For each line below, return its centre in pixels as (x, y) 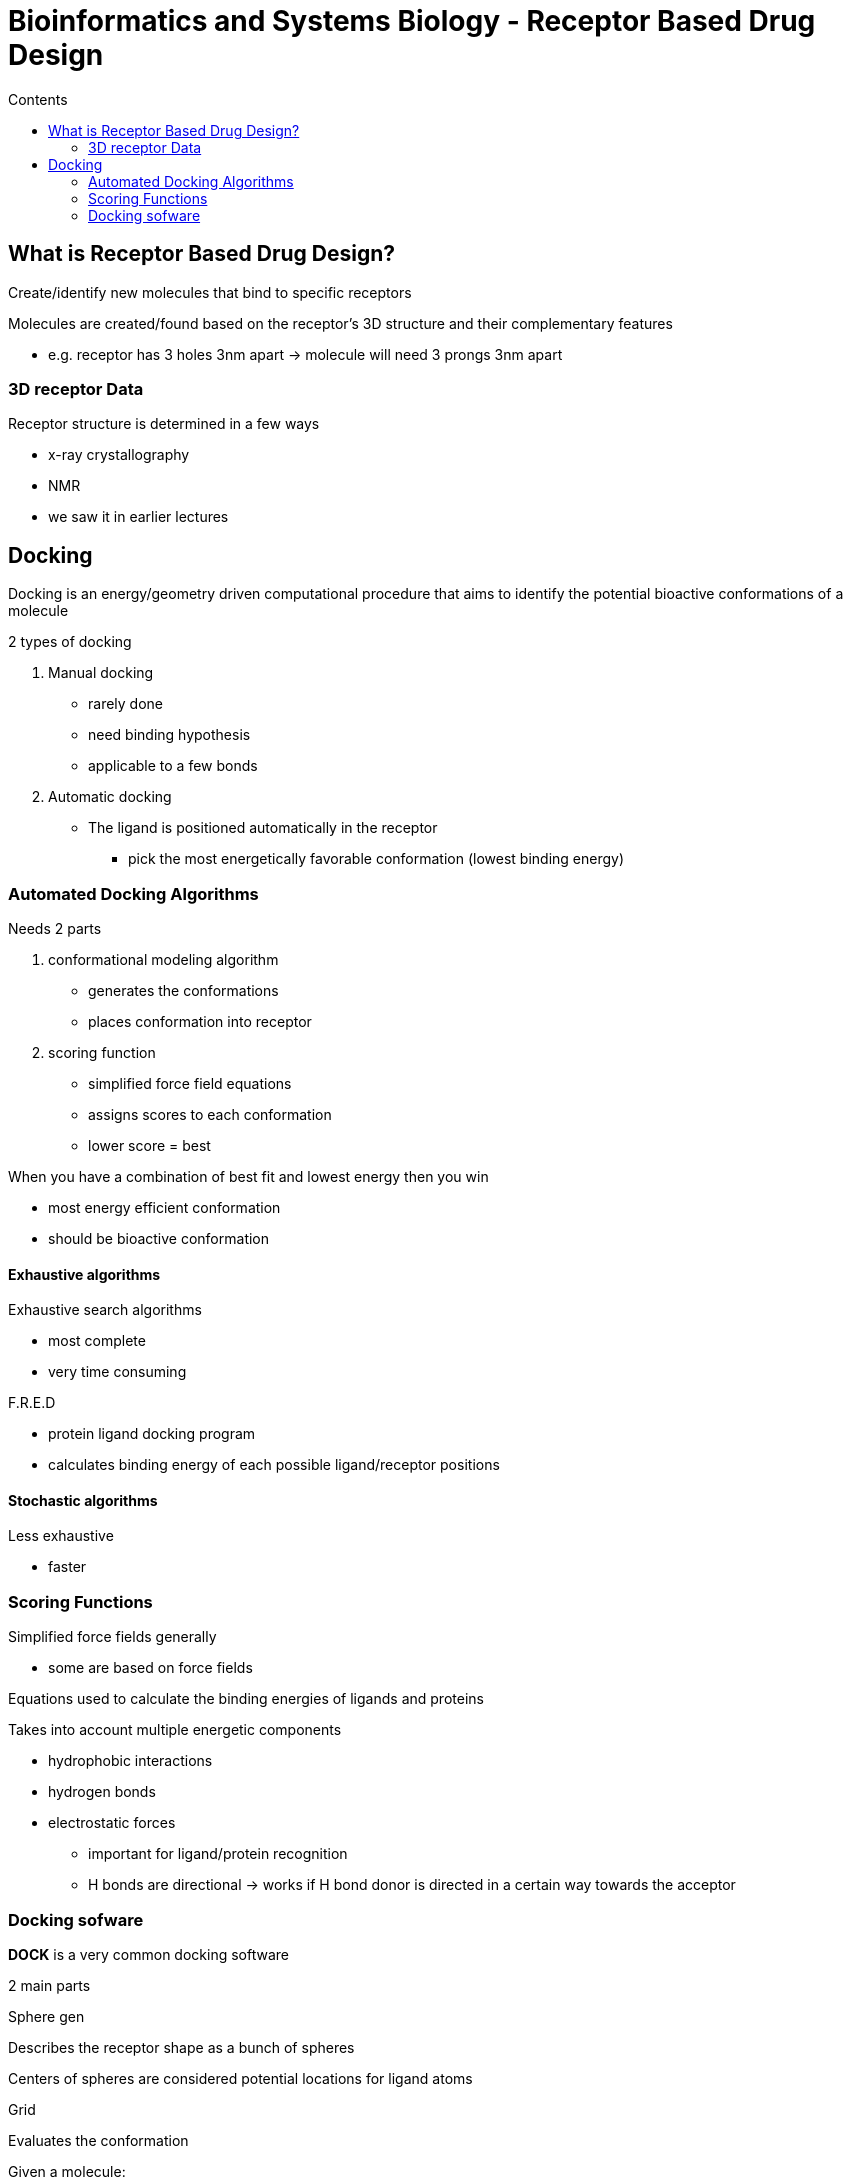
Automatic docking (110, 797)
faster (67, 1567)
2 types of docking (70, 642)
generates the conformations (183, 990)
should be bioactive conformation (159, 1238)
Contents (38, 99)
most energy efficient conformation (164, 1207)
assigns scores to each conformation (210, 1114)
